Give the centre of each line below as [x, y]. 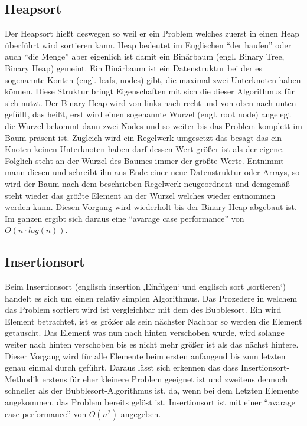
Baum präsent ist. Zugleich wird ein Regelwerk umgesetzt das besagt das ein [143, 137]
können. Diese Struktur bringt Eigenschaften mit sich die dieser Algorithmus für [150, 91]
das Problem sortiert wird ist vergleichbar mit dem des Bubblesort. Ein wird [143, 309]
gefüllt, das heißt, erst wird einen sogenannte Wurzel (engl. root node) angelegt [148, 114]
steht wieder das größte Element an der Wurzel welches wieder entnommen [140, 195]
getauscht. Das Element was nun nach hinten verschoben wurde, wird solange [145, 332]
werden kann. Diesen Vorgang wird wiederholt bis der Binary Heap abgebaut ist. [151, 207]
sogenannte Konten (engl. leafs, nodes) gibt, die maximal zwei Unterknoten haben [153, 79]
